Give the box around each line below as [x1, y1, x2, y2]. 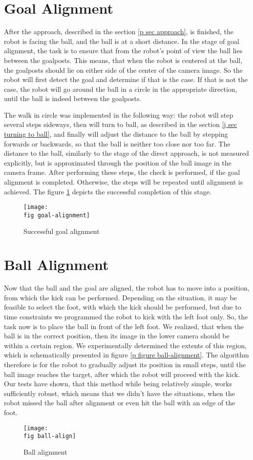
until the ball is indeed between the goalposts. [4, 93, 142, 104]
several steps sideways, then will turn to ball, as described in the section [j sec [4, 119, 237, 129]
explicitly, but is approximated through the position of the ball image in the [4, 157, 232, 167]
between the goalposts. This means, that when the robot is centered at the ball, [4, 55, 243, 65]
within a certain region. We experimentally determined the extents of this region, [4, 340, 247, 350]
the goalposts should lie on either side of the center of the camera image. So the [4, 64, 243, 75]
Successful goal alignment [23, 226, 100, 236]
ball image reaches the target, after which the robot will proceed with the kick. [4, 369, 240, 379]
